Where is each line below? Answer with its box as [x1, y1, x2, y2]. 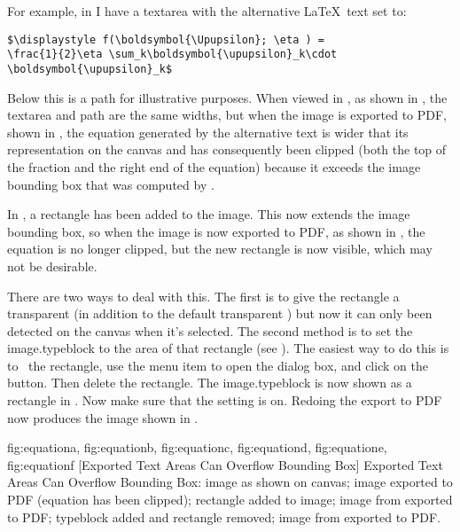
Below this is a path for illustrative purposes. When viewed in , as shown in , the [7, 88, 448, 106]
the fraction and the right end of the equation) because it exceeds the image [7, 157, 421, 176]
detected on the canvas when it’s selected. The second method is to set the [7, 321, 413, 340]
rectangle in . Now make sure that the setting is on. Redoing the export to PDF [7, 391, 442, 410]
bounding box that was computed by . [7, 175, 214, 193]
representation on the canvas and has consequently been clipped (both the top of [7, 140, 447, 159]
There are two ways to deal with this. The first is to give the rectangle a [7, 286, 400, 305]
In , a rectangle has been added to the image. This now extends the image [7, 205, 410, 223]
